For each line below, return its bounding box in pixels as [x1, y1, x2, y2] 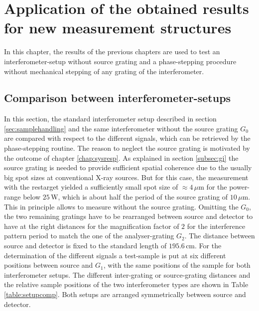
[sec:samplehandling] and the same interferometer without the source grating [4, 123, 238, 133]
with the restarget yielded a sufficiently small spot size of [4, 182, 178, 192]
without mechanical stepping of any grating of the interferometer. [4, 66, 204, 76]
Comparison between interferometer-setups [4, 90, 231, 105]
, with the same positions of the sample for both [103, 260, 251, 270]
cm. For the [186, 240, 222, 251]
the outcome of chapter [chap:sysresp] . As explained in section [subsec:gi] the [4, 152, 239, 163]
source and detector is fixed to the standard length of [4, 240, 167, 251]
